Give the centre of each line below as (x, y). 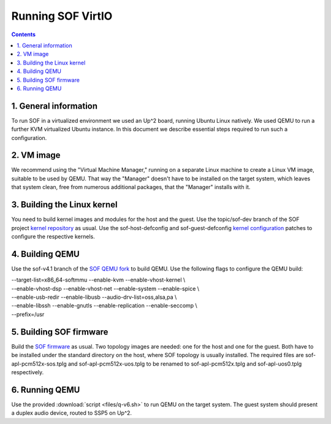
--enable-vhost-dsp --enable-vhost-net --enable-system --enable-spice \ (105, 288)
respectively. (28, 372)
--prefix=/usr (28, 314)
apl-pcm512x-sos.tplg (39, 364)
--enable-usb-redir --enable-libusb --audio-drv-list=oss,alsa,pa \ (94, 297)
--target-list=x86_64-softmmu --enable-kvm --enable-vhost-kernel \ (98, 280)
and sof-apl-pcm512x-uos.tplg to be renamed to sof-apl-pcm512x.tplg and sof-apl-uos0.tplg (185, 364)
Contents (24, 34)
